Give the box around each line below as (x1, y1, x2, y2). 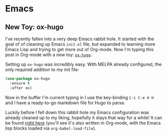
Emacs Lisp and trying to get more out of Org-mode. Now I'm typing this (5, 47, 154, 52)
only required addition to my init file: (5, 67, 79, 72)
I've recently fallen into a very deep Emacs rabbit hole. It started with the (5, 36, 155, 42)
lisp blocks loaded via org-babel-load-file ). (5, 125, 96, 131)
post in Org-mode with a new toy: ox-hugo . (5, 52, 92, 58)
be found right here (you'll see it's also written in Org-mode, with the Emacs (5, 120, 161, 126)
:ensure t (9, 80, 30, 86)
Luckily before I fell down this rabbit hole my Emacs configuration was (5, 109, 150, 115)
